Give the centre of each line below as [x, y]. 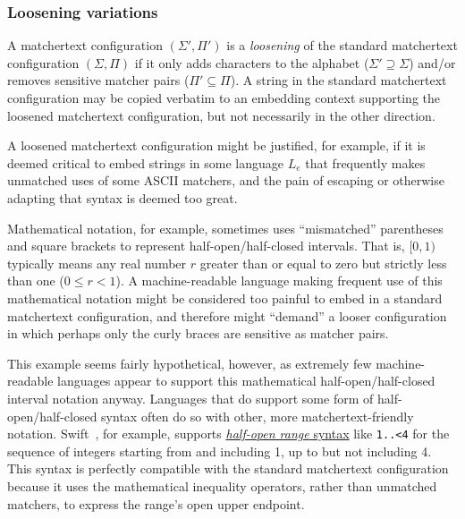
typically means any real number [97, 263]
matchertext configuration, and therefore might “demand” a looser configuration [227, 315]
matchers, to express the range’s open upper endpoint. [156, 503]
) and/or [432, 62]
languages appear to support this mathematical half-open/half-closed [246, 381]
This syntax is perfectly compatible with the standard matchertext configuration [228, 468]
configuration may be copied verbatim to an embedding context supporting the [224, 98]
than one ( [36, 281]
